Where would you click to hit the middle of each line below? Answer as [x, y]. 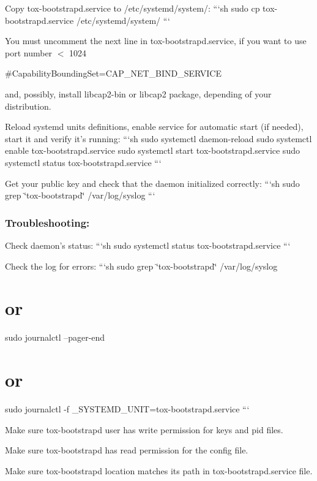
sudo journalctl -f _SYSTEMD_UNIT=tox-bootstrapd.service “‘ [127, 408]
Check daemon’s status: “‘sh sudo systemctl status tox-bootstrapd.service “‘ [148, 245]
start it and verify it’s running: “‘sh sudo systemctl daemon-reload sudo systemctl [158, 138]
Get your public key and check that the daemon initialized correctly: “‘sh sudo [152, 183]
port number [29, 52]
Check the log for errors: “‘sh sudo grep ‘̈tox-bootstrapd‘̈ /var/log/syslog [141, 266]
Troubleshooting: [47, 222]
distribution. [28, 106]
